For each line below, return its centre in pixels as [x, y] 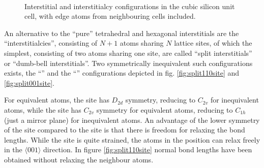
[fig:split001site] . [29, 82]
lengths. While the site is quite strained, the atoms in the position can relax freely [132, 139]
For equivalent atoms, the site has [57, 100]
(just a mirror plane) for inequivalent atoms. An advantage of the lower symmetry [132, 120]
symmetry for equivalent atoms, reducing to [165, 109]
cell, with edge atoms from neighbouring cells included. [110, 16]
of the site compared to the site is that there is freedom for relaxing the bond [125, 130]
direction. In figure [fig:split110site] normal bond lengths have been [148, 149]
